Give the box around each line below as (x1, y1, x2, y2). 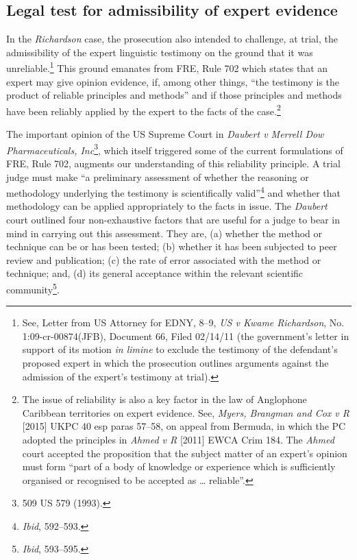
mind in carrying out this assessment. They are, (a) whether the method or (6, 226, 323, 240)
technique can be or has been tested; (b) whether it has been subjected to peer (6, 239, 337, 254)
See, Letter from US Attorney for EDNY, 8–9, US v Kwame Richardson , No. (22, 315, 345, 330)
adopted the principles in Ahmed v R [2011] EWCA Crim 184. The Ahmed (22, 432, 334, 446)
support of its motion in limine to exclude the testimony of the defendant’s (22, 342, 338, 356)
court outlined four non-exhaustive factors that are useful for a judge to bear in (6, 212, 341, 226)
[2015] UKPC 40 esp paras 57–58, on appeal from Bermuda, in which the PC (22, 419, 346, 433)
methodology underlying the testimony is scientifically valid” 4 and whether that (6, 184, 341, 199)
